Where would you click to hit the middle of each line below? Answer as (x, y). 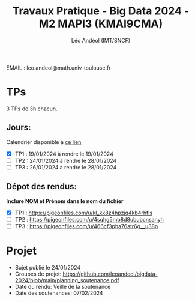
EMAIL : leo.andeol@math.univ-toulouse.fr (58, 68)
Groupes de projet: (38, 274)
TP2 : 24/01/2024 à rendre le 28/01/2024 (66, 160)
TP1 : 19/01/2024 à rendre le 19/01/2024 (64, 154)
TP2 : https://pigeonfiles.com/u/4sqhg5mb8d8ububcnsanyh (89, 219)
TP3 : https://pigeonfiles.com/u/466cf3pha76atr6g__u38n (86, 226)
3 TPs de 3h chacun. (32, 109)
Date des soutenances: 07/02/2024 (59, 293)
